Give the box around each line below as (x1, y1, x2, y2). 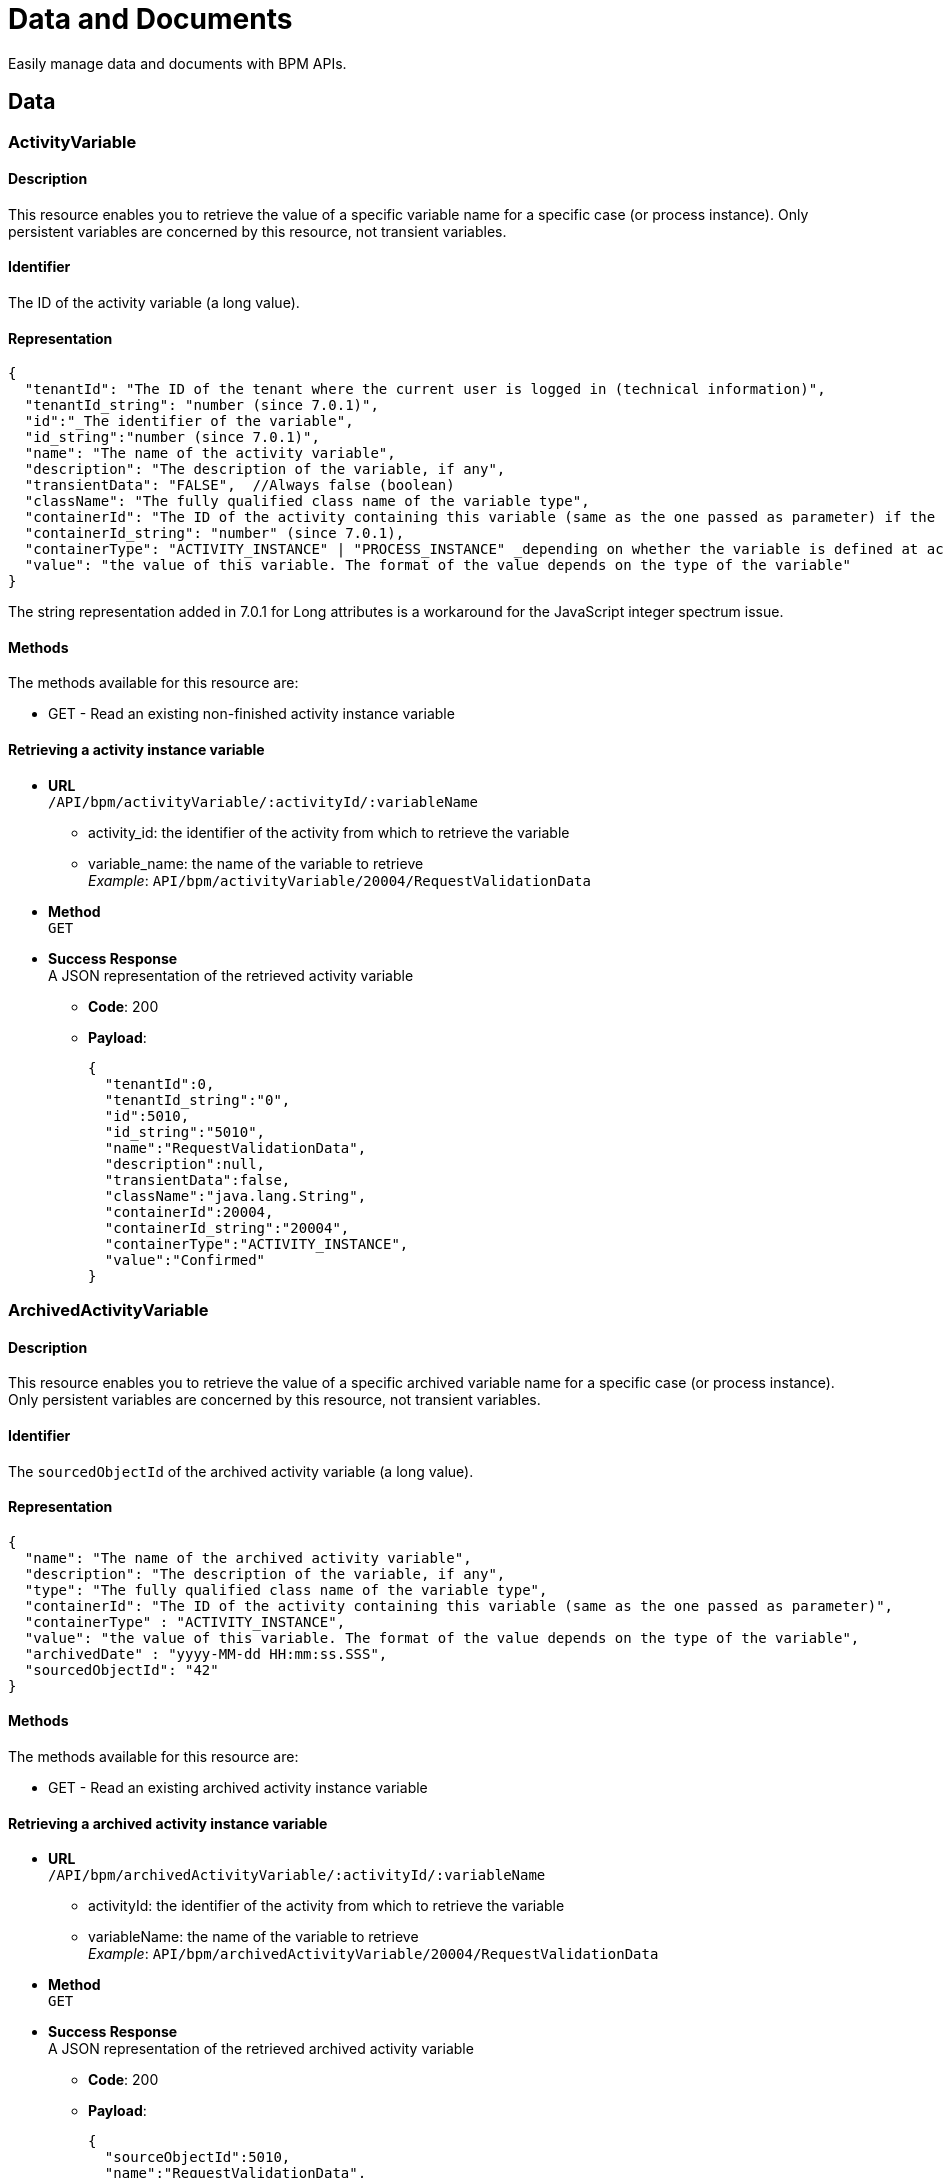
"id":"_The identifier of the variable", (24, 413, 354, 430)
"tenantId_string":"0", (104, 1091, 291, 1108)
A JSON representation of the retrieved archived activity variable (48, 2040, 474, 2058)
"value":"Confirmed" (104, 1251, 266, 1268)
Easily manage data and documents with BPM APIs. (8, 54, 347, 72)
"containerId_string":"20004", (104, 1219, 350, 1236)
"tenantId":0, (104, 1075, 215, 1092)
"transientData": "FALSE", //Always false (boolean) (24, 477, 455, 494)
